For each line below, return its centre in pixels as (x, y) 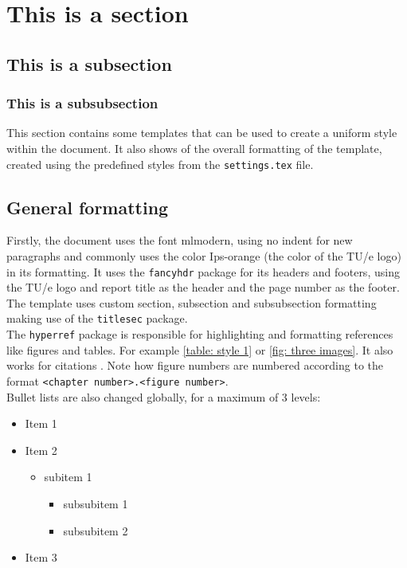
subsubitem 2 (96, 530)
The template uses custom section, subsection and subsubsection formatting (192, 302)
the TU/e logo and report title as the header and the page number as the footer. (203, 287)
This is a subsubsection (82, 103)
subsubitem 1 (96, 503)
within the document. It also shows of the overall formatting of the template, (194, 148)
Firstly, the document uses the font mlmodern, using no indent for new (180, 240)
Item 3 (41, 557)
